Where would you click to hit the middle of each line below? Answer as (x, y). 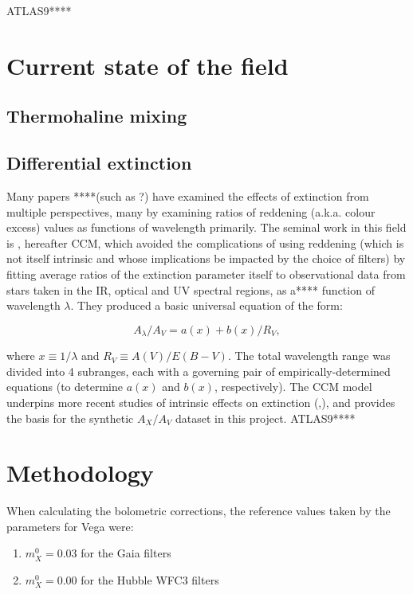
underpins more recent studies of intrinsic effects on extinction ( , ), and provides (201, 402)
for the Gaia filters (126, 553)
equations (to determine (65, 387)
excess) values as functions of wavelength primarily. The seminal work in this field (206, 227)
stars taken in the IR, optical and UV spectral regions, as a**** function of (191, 289)
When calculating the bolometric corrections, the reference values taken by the (199, 511)
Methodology (80, 473)
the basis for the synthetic (70, 418)
